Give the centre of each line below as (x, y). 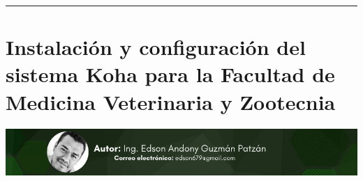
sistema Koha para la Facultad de (170, 74)
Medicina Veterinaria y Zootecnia (171, 101)
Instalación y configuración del (156, 47)
